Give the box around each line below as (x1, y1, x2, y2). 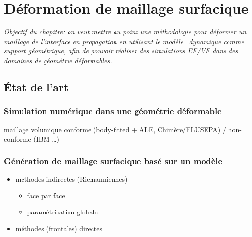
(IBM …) (33, 134, 60, 144)
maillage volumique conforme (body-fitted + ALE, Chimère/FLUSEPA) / (4, 124, 226, 134)
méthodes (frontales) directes (15, 223, 103, 233)
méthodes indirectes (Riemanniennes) (15, 173, 128, 184)
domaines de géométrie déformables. (4, 55, 112, 65)
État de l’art (4, 79, 69, 94)
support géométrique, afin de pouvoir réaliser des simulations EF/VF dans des (4, 46, 238, 56)
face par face (27, 190, 65, 200)
